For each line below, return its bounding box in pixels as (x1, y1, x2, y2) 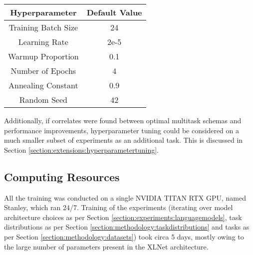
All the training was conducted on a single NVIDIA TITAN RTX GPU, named (4, 192, 247, 203)
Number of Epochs (10, 65, 76, 76)
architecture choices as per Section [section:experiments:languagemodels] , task (4, 212, 242, 222)
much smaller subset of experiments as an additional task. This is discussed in (4, 135, 243, 145)
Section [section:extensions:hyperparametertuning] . (4, 144, 159, 155)
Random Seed (19, 94, 67, 105)
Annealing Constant (8, 79, 78, 91)
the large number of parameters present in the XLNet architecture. (4, 241, 209, 252)
